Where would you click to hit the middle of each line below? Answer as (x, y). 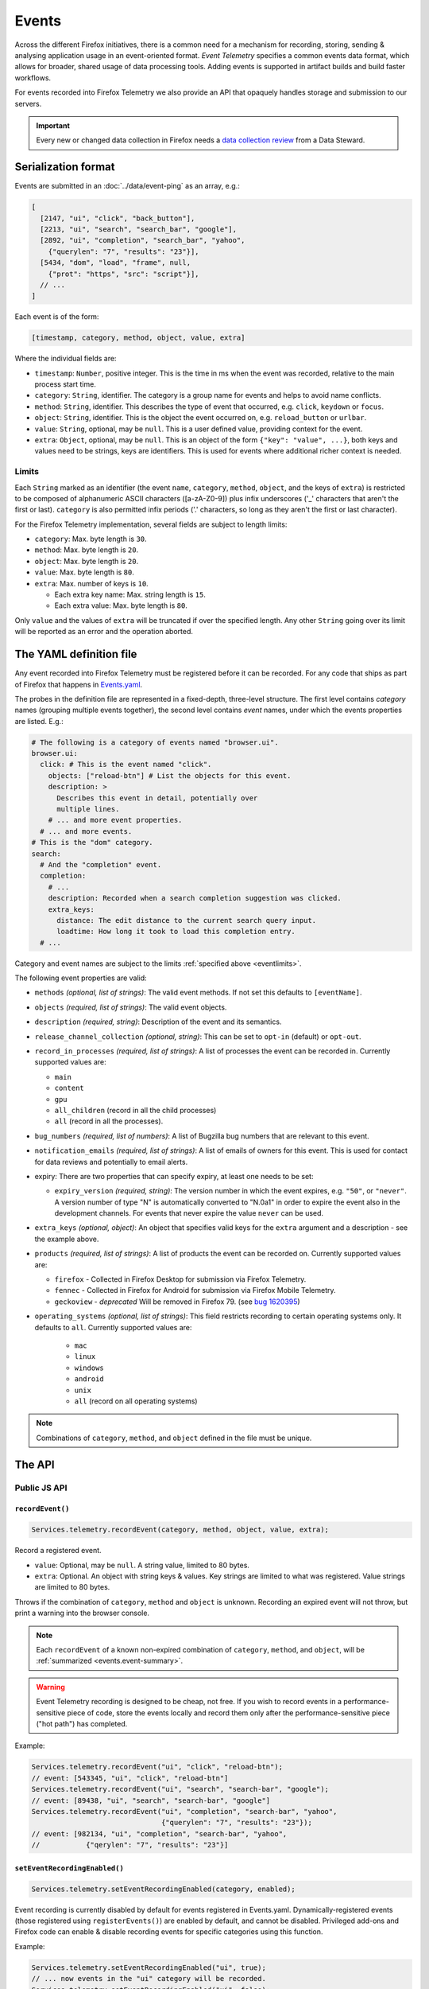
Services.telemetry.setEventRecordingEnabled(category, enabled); (163, 1889)
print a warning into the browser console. (82, 1613)
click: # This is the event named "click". (126, 765)
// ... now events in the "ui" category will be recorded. (149, 1979)
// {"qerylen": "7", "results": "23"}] (130, 1845)
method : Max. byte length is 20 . (87, 550)
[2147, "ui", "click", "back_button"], (118, 218)
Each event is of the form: (57, 317)
